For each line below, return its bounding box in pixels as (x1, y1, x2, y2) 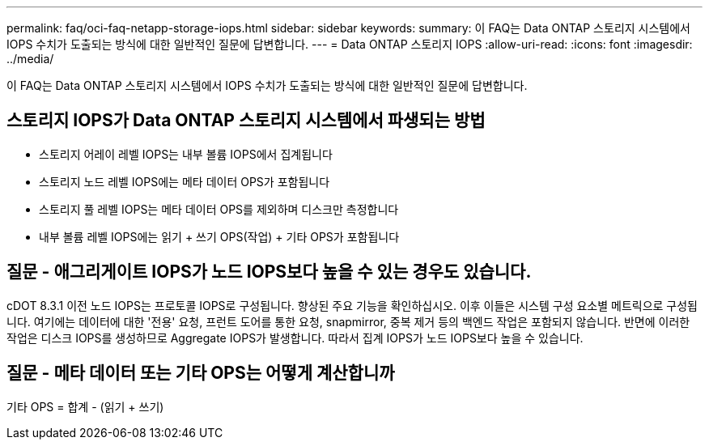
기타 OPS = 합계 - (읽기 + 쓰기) (6, 399, 164, 414)
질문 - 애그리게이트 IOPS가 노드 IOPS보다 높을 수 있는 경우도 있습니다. (6, 261, 532, 282)
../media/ (6, 52, 54, 66)
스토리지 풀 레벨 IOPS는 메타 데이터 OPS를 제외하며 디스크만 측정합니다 (39, 202, 399, 216)
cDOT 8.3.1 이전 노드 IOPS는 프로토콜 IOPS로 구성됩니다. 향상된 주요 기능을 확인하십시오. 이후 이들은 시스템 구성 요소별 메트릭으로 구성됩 (6, 298, 698, 312)
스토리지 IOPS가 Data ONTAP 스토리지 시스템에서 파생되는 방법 (6, 110, 486, 131)
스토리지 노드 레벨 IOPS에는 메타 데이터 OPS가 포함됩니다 (39, 174, 330, 189)
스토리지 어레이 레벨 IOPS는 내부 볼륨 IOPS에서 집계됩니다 (39, 147, 333, 161)
